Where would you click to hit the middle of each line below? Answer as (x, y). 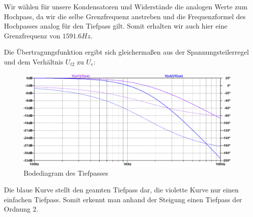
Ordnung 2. (21, 209)
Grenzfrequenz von (32, 35)
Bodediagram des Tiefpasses (66, 173)
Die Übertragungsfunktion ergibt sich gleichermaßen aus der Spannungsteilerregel (126, 52)
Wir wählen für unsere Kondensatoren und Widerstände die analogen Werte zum (126, 6)
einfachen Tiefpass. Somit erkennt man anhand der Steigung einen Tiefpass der (123, 199)
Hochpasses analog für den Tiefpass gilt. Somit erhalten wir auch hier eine (116, 26)
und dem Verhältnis (34, 61)
